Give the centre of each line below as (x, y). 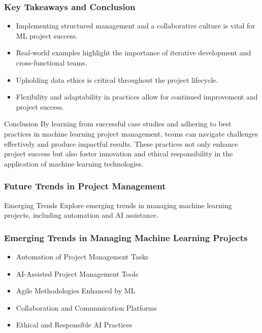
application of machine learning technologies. (74, 163)
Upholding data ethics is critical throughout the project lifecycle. (117, 79)
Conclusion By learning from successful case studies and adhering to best (118, 124)
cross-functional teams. (52, 62)
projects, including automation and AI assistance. (81, 215)
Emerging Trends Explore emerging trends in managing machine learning (118, 205)
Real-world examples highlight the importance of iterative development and (134, 53)
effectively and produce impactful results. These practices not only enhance (121, 143)
